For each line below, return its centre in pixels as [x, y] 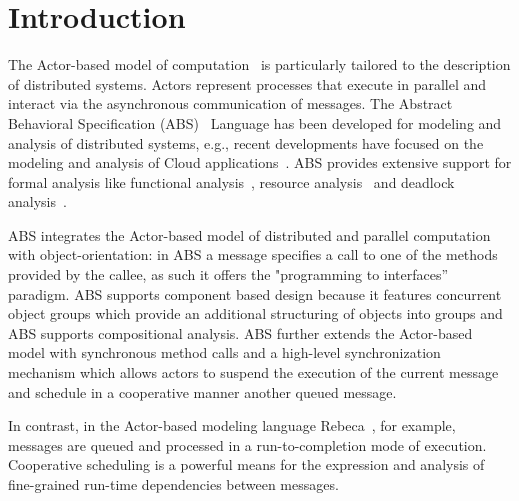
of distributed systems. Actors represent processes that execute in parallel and [247, 83]
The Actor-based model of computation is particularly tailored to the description [259, 64]
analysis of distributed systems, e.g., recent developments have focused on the [246, 142]
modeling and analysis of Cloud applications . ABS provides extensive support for [260, 162]
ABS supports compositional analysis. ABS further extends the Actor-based [240, 332]
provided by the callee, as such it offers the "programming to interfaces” [228, 274]
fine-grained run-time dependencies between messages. [173, 484]
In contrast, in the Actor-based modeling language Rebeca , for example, [232, 425]
